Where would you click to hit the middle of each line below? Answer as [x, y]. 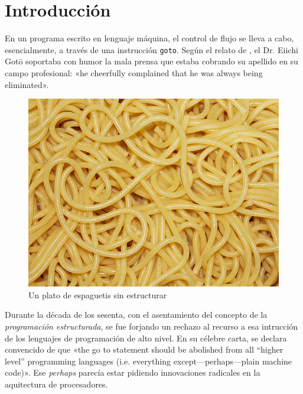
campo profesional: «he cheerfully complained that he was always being [134, 72]
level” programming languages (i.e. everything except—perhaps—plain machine [149, 361]
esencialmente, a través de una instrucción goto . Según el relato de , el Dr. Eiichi [151, 49]
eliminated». [27, 84]
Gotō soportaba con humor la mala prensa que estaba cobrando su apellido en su [151, 61]
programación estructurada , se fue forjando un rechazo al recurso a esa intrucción [151, 326]
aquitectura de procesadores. [56, 384]
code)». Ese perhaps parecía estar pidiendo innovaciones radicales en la [133, 372]
